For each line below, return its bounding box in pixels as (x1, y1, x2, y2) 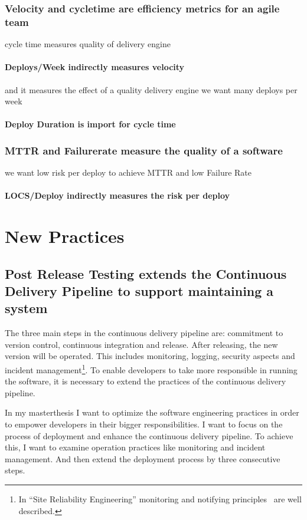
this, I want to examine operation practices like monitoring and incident (5, 441, 266, 453)
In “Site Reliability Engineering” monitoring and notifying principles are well (18, 493, 302, 505)
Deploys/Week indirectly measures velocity (5, 61, 185, 73)
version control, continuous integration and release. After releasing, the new (5, 338, 278, 350)
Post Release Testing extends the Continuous (5, 264, 287, 282)
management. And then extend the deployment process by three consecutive (5, 452, 280, 465)
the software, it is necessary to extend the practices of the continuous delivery (5, 375, 286, 387)
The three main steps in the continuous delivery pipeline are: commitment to (5, 327, 283, 339)
